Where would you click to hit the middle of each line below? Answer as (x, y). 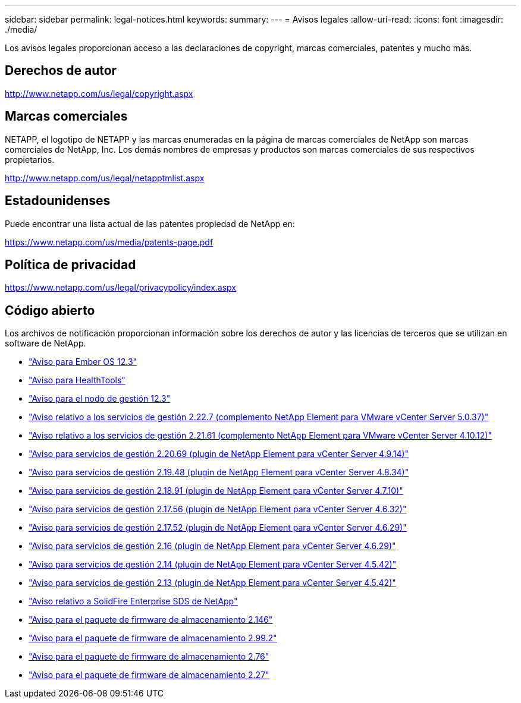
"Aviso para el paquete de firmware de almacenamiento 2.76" (149, 657)
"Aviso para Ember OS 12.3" (83, 362)
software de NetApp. (45, 343)
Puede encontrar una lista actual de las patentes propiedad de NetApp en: (150, 223)
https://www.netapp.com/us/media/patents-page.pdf (109, 242)
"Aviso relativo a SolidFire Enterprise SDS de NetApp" (133, 601)
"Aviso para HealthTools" (77, 380)
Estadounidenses (58, 201)
